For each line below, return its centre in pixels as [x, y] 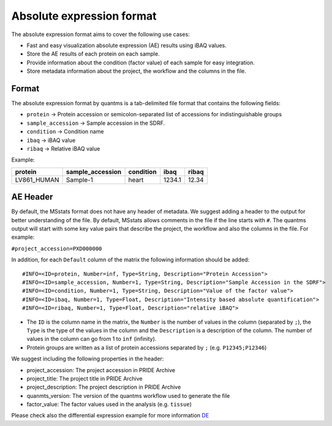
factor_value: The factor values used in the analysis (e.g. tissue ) [109, 405]
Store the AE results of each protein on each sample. [93, 54]
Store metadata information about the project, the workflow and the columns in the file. [136, 71]
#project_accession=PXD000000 [57, 248]
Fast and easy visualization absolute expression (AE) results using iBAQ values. [126, 45]
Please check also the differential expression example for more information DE [110, 416]
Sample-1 [79, 179]
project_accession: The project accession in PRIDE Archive [101, 370]
